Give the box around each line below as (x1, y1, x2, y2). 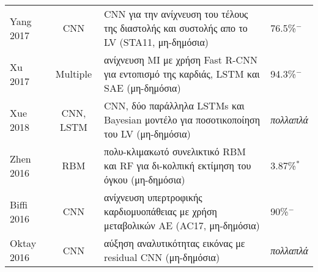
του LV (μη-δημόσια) (104, 127, 191, 141)
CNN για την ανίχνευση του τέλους (104, 7, 248, 21)
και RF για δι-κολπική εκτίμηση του (104, 158, 251, 172)
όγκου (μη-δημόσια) (104, 172, 185, 186)
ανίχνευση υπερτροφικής (104, 190, 202, 204)
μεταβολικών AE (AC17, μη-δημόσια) (104, 218, 260, 232)
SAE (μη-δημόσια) (104, 81, 181, 95)
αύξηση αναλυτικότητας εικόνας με (104, 236, 245, 250)
